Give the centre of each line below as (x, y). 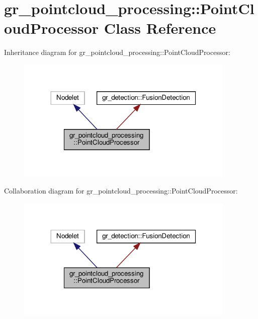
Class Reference (160, 28)
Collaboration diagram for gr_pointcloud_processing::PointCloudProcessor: (121, 191)
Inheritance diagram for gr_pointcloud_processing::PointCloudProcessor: (117, 52)
